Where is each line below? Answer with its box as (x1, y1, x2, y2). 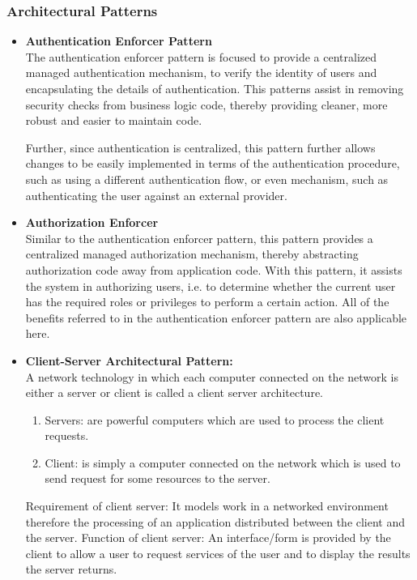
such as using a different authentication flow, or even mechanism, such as (25, 170, 389, 187)
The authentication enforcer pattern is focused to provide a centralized (25, 48, 377, 65)
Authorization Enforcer (25, 214, 159, 231)
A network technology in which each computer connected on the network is (25, 368, 399, 385)
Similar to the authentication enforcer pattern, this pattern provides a (25, 229, 373, 246)
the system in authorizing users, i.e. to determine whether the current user (25, 277, 396, 294)
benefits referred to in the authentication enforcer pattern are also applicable (25, 309, 407, 326)
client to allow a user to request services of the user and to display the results (25, 544, 411, 561)
